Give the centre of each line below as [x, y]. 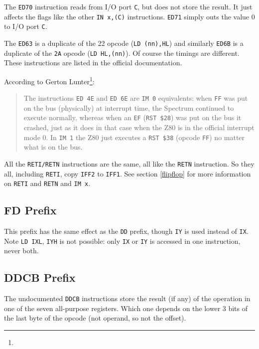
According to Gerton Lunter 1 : [49, 80]
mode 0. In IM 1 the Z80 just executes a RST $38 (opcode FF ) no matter [134, 137]
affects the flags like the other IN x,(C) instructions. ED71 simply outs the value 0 [129, 16]
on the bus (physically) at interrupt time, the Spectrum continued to [129, 107]
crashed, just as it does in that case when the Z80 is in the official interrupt [139, 127]
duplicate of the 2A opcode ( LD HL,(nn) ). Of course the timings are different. [122, 53]
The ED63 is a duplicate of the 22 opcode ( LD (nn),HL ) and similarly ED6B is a [124, 43]
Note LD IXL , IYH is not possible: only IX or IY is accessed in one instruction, [122, 241]
